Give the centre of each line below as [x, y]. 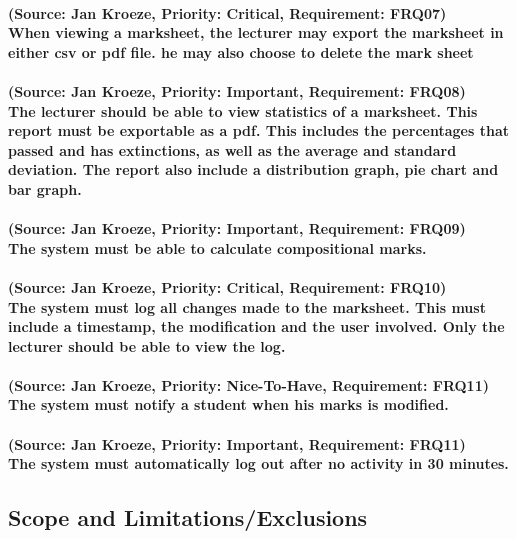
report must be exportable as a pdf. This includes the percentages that [258, 130]
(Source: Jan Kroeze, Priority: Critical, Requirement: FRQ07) [227, 12]
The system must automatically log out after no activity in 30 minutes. [258, 463]
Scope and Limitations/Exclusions [188, 517]
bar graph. [45, 188]
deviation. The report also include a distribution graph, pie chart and [253, 169]
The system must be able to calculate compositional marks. [217, 247]
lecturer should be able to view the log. [147, 345]
